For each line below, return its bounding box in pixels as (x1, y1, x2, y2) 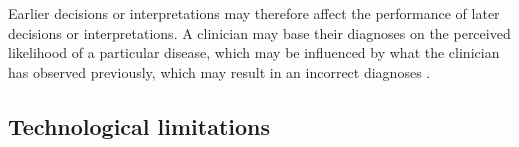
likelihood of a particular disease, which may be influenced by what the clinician (8, 42, 500, 63)
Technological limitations (8, 110, 271, 141)
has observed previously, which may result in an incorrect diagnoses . (8, 61, 431, 82)
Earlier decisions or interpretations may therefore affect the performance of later (8, 3, 500, 23)
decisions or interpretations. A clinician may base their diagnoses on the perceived (8, 22, 511, 43)
